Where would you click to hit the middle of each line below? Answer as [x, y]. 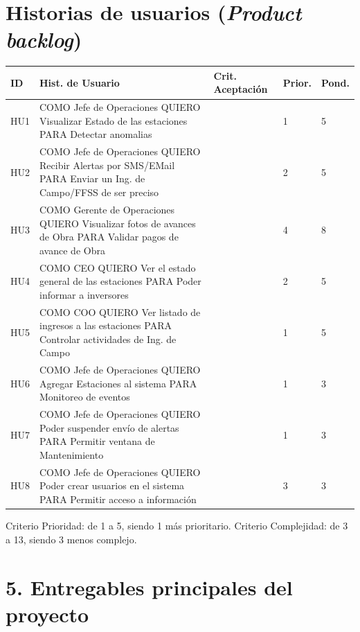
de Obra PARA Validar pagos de [109, 237]
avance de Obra [72, 250]
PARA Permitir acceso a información [118, 499]
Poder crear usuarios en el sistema [112, 485]
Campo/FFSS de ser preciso [99, 192]
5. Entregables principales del [149, 587]
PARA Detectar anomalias [96, 134]
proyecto [47, 614]
